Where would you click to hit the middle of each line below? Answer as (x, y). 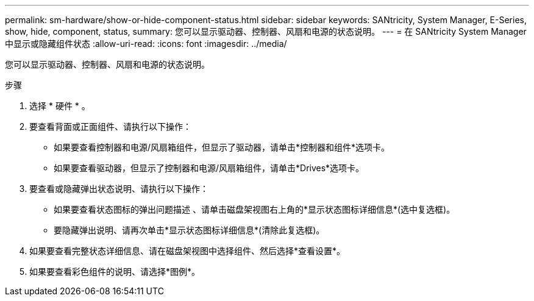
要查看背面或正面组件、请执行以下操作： (110, 126)
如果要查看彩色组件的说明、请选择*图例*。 (115, 271)
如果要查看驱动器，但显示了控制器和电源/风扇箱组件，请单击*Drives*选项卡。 (209, 168)
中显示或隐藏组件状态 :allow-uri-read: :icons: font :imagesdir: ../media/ (146, 44)
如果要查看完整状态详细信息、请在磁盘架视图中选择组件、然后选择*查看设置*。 (187, 251)
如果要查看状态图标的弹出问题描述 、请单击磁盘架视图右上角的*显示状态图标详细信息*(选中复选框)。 (255, 209)
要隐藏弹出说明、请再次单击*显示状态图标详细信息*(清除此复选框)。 (189, 230)
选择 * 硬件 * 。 (60, 106)
